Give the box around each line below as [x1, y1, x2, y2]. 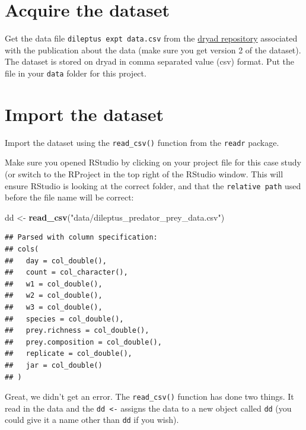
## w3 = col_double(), [5, 303, 103, 311]
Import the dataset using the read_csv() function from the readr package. [5, 136, 279, 148]
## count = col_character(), [5, 268, 128, 277]
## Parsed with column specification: [5, 233, 158, 242]
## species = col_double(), [5, 314, 124, 323]
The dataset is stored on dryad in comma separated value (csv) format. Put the [5, 55, 294, 68]
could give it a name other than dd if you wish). [5, 413, 179, 426]
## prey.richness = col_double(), [5, 326, 149, 335]
